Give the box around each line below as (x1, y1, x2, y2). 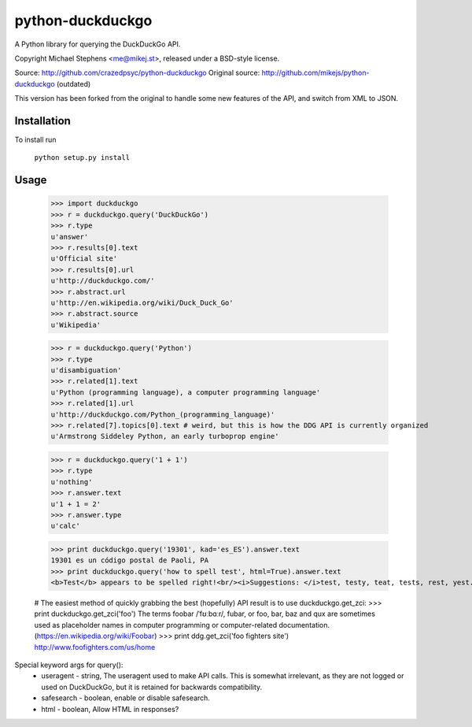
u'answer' (50, 232, 89, 241)
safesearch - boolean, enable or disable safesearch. (41, 693, 210, 703)
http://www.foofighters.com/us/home (34, 642, 156, 651)
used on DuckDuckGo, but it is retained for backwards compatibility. (41, 682, 263, 692)
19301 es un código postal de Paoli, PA (50, 556, 208, 565)
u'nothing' (50, 477, 93, 486)
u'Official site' (50, 254, 118, 263)
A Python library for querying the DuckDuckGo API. (14, 39, 181, 49)
